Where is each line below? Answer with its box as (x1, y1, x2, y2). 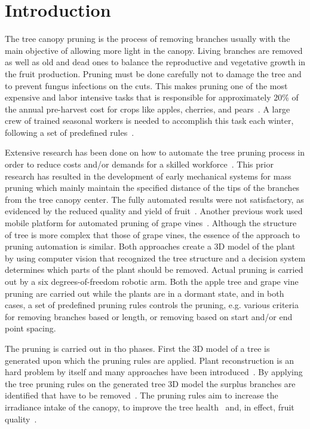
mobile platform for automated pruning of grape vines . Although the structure (5, 217, 297, 229)
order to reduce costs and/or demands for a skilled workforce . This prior (5, 158, 274, 171)
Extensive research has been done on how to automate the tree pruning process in (5, 146, 305, 159)
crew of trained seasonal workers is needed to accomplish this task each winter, (5, 114, 294, 127)
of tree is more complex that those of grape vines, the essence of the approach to (5, 228, 300, 241)
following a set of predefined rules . (5, 126, 134, 138)
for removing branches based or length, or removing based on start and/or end (5, 310, 293, 322)
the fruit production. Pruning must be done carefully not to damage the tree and (5, 67, 302, 80)
